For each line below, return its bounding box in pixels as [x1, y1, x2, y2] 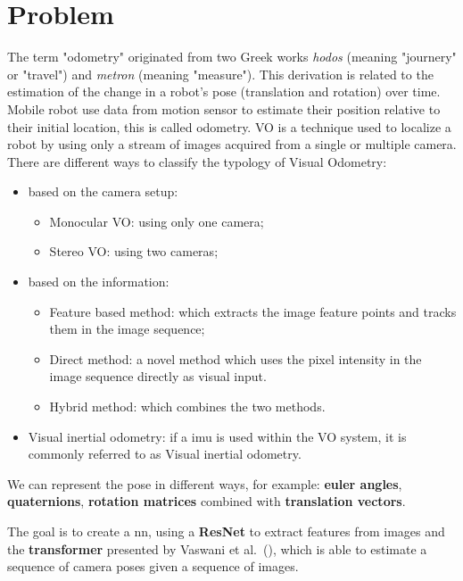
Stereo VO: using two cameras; [49, 242, 219, 261]
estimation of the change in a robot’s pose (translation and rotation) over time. [7, 82, 441, 101]
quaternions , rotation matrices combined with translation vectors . [7, 492, 406, 510]
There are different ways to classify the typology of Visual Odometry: [7, 152, 387, 170]
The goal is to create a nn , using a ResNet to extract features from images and [7, 522, 445, 540]
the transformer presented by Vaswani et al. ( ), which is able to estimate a [7, 539, 427, 558]
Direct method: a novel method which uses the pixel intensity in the [49, 349, 422, 368]
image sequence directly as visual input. [49, 367, 267, 386]
